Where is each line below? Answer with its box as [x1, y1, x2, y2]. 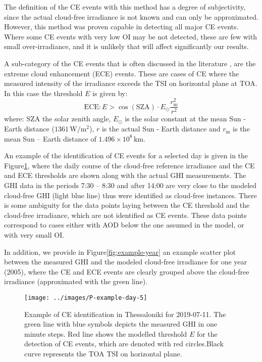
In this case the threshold [4, 87, 83, 98]
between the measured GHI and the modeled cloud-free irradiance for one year [4, 256, 247, 267]
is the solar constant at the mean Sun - [125, 113, 246, 124]
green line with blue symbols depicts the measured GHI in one [24, 319, 217, 329]
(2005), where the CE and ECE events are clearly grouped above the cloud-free [4, 266, 249, 277]
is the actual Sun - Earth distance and [101, 123, 221, 134]
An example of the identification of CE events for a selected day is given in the [4, 150, 248, 161]
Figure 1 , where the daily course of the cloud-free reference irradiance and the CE [4, 160, 255, 170]
